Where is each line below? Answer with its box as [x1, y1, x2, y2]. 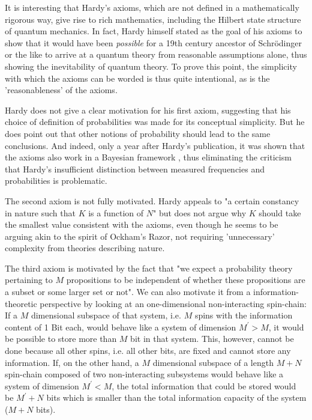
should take [259, 206, 301, 219]
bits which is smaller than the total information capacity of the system [46, 391, 307, 404]
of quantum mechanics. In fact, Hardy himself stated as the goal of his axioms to [5, 25, 302, 37]
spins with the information [194, 309, 293, 321]
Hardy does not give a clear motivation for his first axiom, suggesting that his [5, 103, 291, 116]
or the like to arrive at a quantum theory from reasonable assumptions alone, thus [5, 48, 307, 61]
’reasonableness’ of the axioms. [5, 84, 118, 96]
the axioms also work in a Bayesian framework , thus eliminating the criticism [5, 151, 292, 163]
